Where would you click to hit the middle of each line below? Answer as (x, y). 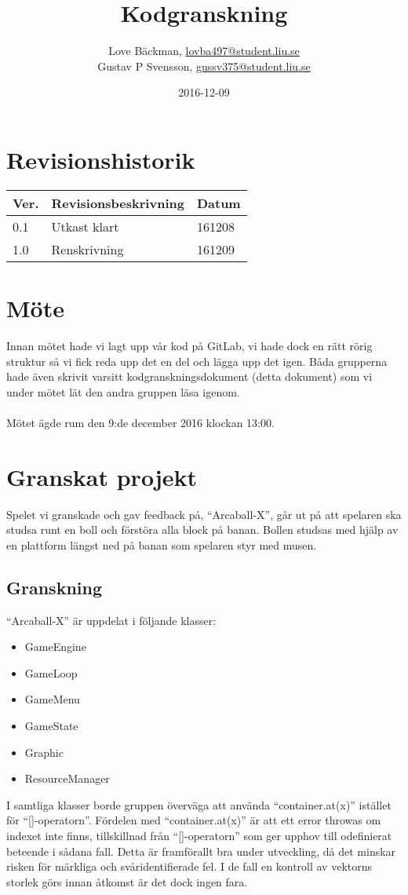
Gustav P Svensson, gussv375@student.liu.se (204, 66)
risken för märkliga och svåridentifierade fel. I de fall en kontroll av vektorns (189, 866)
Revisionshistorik (101, 159)
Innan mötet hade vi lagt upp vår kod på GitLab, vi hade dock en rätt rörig (189, 345)
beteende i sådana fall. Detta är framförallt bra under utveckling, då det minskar (201, 851)
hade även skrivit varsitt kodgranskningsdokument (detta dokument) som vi (189, 376)
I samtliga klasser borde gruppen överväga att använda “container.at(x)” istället (199, 804)
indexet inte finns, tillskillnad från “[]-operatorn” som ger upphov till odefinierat (199, 835)
